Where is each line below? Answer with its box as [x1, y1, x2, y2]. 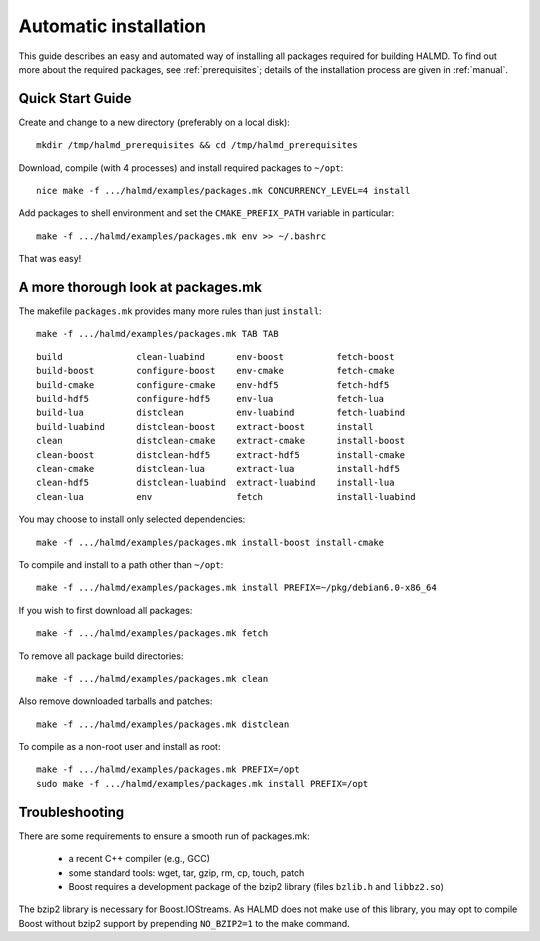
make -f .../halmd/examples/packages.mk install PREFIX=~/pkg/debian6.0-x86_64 [36, 582, 437, 594]
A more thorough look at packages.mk [18, 279, 262, 295]
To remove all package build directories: [18, 650, 184, 662]
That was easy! [18, 253, 82, 265]
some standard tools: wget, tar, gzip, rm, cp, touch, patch [68, 866, 305, 879]
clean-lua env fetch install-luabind [36, 491, 416, 502]
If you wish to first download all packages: [18, 604, 193, 616]
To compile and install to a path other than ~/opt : [18, 558, 224, 570]
